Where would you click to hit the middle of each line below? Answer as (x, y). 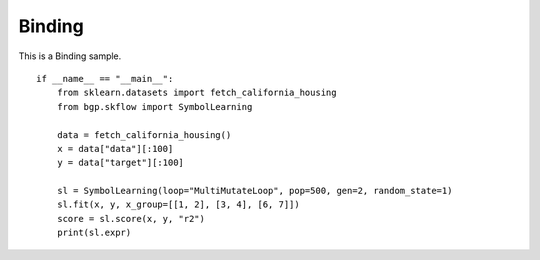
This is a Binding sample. (70, 56)
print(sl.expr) (94, 233)
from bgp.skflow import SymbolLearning (154, 106)
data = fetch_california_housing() (144, 134)
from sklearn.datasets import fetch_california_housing (196, 93)
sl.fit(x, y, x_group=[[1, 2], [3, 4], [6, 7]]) (178, 204)
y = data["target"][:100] (120, 163)
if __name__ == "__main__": (105, 78)
